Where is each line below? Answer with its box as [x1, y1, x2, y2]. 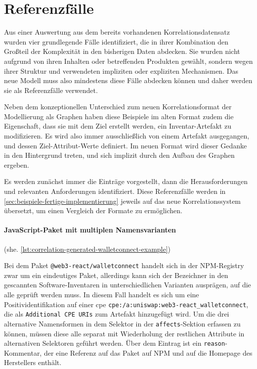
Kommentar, [4, 347, 42, 358]
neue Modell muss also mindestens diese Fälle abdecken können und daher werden [4, 75, 253, 86]
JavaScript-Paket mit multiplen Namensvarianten [4, 225, 176, 235]
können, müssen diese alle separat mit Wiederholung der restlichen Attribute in [4, 328, 245, 338]
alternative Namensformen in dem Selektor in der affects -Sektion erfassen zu [4, 318, 241, 328]
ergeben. [4, 159, 29, 170]
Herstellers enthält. [4, 357, 62, 368]
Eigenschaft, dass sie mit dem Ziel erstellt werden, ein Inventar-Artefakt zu [4, 121, 231, 131]
